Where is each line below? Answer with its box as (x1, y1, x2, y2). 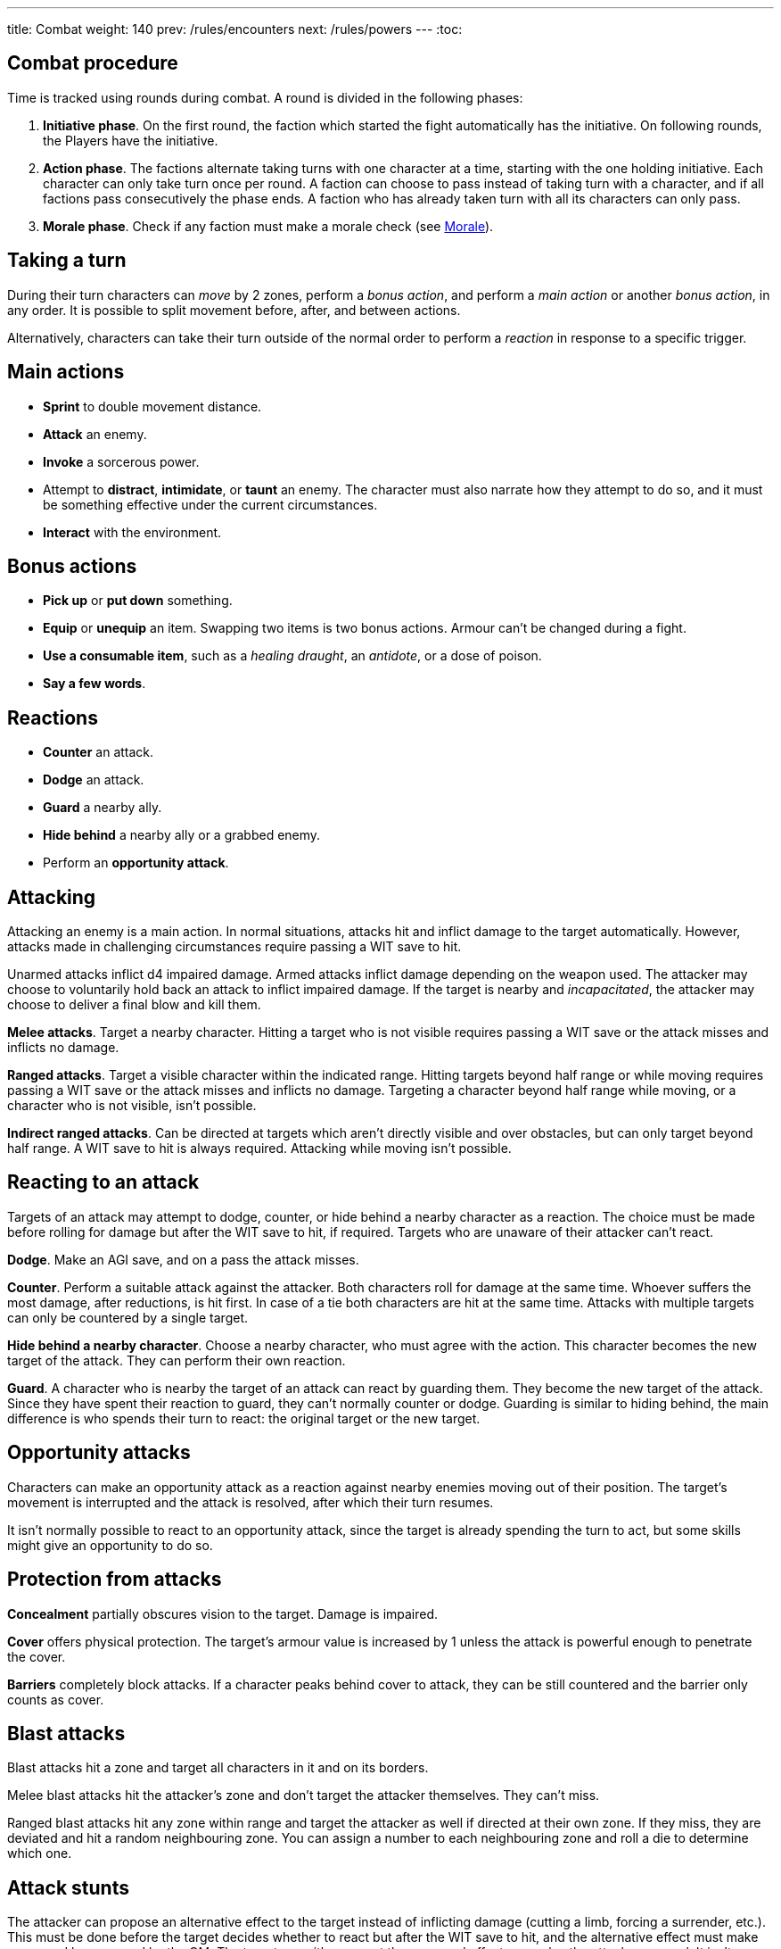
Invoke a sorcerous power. (43, 453, 200, 469)
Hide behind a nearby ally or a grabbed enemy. (43, 827, 321, 843)
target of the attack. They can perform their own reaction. (7, 1352, 346, 1368)
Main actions (7, 361, 125, 384)
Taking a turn (7, 249, 127, 272)
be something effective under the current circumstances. (43, 496, 378, 512)
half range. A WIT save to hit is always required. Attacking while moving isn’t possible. (7, 1140, 512, 1157)
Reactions (7, 706, 98, 729)
